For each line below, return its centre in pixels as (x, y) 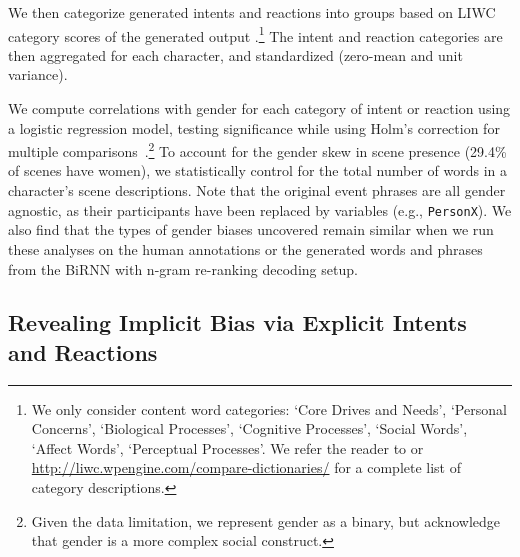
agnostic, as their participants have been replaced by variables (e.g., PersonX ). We (260, 209)
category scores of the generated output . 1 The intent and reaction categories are (255, 34)
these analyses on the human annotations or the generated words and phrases (245, 248)
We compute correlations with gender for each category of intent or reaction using (259, 108)
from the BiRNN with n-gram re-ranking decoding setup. (183, 268)
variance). (38, 74)
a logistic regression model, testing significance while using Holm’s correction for (254, 127)
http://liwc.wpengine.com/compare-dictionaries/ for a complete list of (246, 467)
